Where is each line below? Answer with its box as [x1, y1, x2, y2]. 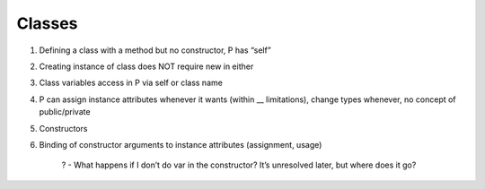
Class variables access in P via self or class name [39, 77, 224, 89]
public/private [39, 107, 91, 117]
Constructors [39, 123, 88, 133]
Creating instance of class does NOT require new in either [39, 61, 254, 72]
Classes [16, 13, 78, 33]
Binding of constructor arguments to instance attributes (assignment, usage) [39, 139, 322, 150]
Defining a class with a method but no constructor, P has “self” [39, 45, 271, 56]
